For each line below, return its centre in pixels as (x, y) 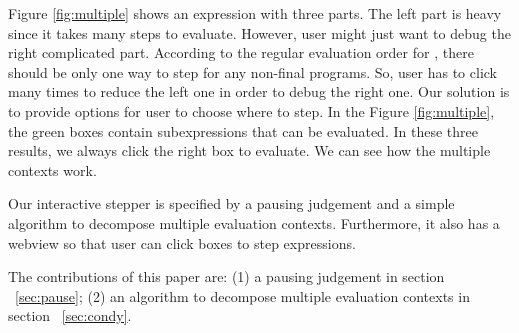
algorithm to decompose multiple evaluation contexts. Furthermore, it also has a (254, 222)
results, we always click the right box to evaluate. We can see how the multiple (249, 150)
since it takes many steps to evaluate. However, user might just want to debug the (259, 32)
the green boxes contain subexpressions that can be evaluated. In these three (243, 130)
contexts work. (52, 169)
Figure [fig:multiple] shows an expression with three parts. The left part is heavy (255, 13)
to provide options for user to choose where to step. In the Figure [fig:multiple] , (251, 110)
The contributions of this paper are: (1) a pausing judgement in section (226, 276)
